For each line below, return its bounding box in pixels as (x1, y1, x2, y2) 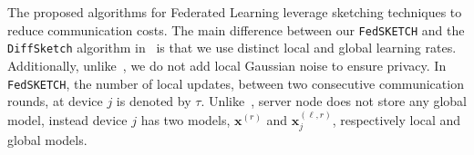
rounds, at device (7, 92, 103, 111)
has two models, (140, 110, 231, 129)
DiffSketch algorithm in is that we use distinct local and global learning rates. (7, 38, 457, 57)
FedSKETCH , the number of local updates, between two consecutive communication (7, 73, 464, 92)
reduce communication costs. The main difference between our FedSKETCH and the (7, 20, 465, 39)
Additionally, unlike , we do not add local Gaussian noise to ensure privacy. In (7, 55, 447, 74)
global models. (7, 130, 88, 149)
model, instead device (7, 110, 128, 129)
